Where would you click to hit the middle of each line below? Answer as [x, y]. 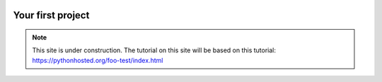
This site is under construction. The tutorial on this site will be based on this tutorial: [154, 50]
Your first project [51, 15]
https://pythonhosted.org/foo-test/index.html [98, 60]
